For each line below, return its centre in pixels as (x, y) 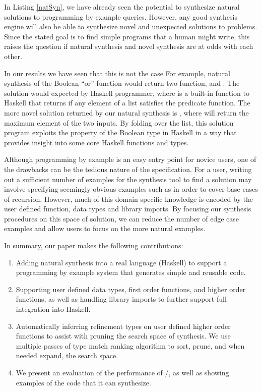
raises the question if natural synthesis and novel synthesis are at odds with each (129, 46)
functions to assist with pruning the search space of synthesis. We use (123, 336)
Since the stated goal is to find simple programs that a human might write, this (127, 36)
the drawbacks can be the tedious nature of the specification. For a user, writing (128, 169)
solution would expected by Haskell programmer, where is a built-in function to (127, 93)
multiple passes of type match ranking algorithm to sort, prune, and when (130, 345)
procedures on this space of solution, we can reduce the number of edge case (121, 218)
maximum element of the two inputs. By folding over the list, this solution (119, 122)
